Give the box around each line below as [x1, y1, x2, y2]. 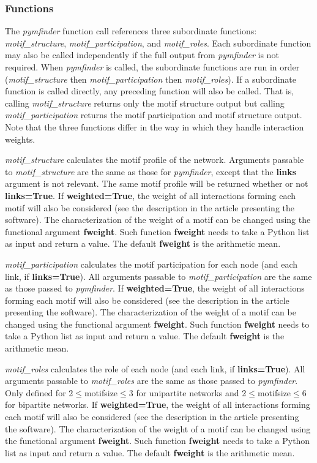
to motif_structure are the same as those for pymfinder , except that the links [5, 165, 297, 178]
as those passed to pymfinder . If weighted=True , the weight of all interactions [5, 282, 305, 295]
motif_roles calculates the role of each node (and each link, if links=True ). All [5, 362, 305, 375]
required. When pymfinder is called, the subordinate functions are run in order [5, 61, 300, 73]
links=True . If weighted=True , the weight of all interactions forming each [5, 189, 296, 201]
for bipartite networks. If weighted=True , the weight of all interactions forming [5, 398, 310, 411]
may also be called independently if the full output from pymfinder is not [5, 48, 279, 61]
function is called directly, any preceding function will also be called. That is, [5, 85, 294, 97]
